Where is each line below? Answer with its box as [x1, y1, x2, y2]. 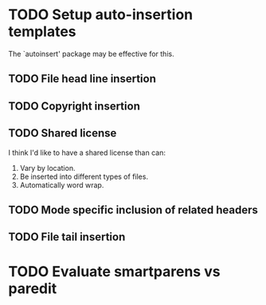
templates [8, 22, 77, 41]
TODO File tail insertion [8, 230, 126, 244]
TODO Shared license [8, 126, 117, 141]
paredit [8, 279, 57, 297]
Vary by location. [19, 163, 76, 172]
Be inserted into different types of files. [19, 172, 149, 181]
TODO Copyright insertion [8, 99, 141, 113]
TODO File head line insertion [8, 72, 157, 85]
